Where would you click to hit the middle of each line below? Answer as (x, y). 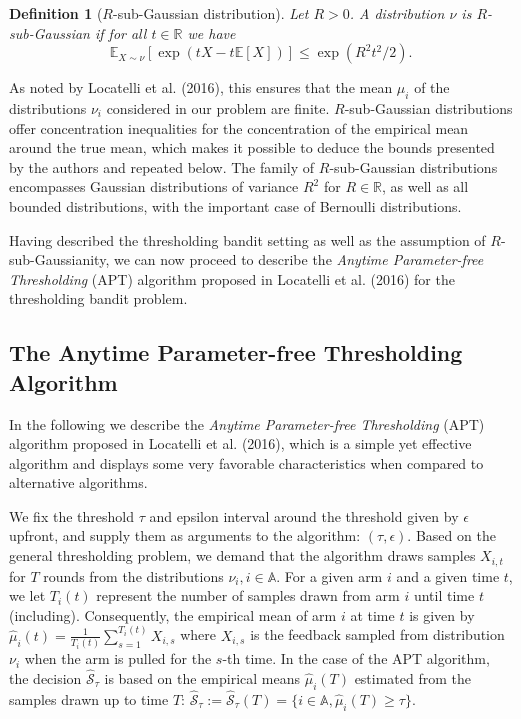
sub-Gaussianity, (59, 259)
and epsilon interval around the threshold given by (304, 515)
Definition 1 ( (56, 13)
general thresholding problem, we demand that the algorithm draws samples (242, 555)
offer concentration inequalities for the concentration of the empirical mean (239, 127)
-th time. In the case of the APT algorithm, (356, 658)
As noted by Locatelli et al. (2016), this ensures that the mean (201, 87)
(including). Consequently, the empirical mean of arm (173, 614)
